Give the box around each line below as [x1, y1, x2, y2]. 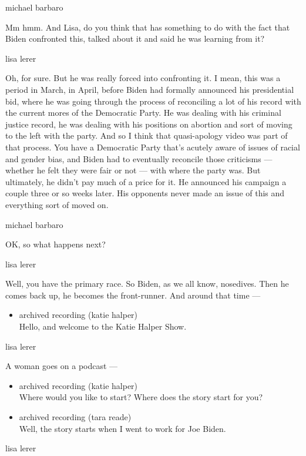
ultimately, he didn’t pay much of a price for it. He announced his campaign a [5, 175, 287, 187]
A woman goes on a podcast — [5, 360, 118, 372]
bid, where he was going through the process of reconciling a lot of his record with [5, 95, 301, 107]
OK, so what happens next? [5, 238, 106, 250]
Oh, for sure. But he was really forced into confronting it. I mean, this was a [5, 72, 281, 84]
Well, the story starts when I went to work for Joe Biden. [19, 422, 226, 434]
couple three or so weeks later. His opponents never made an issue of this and [5, 187, 285, 199]
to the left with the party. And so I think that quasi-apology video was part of [5, 129, 288, 142]
